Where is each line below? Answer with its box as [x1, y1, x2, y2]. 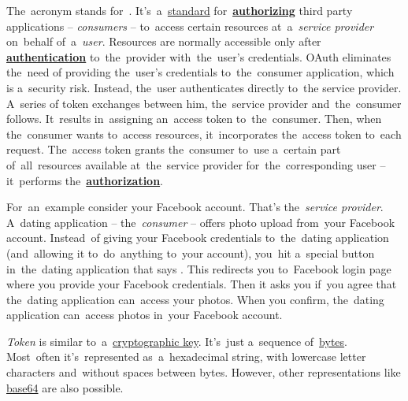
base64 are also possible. [6, 379, 124, 395]
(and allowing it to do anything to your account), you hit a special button [6, 244, 375, 261]
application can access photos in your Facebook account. [6, 306, 283, 323]
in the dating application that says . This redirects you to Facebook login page [6, 260, 391, 277]
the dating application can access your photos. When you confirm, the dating [6, 291, 384, 307]
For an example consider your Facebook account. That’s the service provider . [6, 199, 384, 215]
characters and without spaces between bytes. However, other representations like [6, 364, 401, 381]
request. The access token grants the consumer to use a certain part [6, 141, 341, 158]
